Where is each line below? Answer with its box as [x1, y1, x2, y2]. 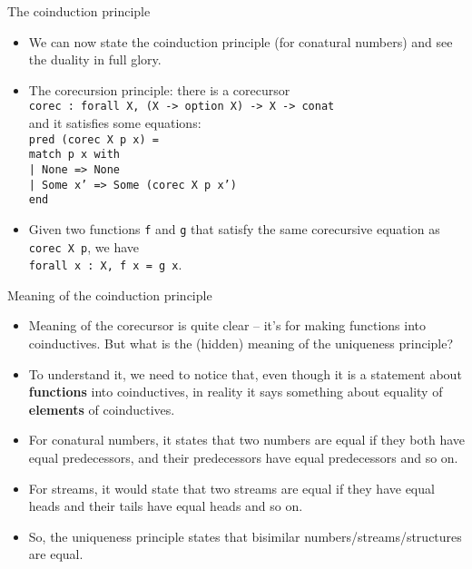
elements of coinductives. [28, 399, 175, 418]
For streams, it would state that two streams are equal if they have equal [28, 478, 435, 497]
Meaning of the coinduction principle [7, 285, 212, 304]
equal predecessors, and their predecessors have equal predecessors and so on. [28, 448, 458, 467]
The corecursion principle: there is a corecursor [28, 80, 290, 99]
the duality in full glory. [28, 50, 162, 69]
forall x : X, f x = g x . [28, 255, 182, 274]
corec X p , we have [28, 237, 139, 256]
